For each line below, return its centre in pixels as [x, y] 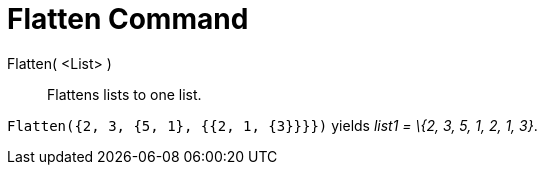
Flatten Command [128, 19]
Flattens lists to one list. [124, 94]
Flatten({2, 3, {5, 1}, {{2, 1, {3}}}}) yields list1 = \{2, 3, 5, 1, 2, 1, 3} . [272, 125]
